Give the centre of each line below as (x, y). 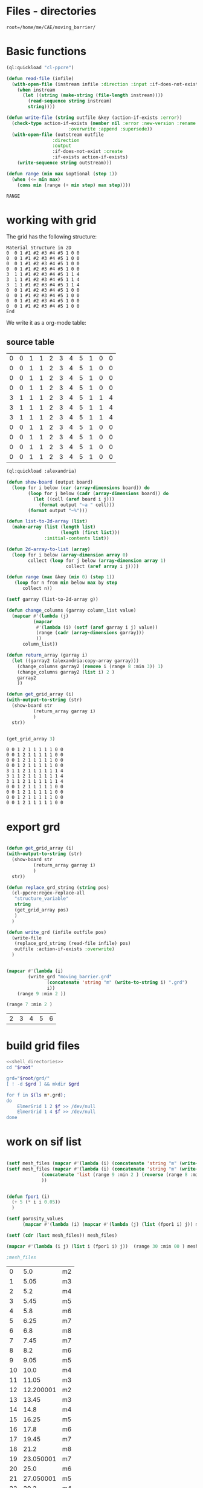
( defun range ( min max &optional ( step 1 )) (62, 174)
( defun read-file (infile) (40, 78)
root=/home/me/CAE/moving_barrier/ (51, 27)
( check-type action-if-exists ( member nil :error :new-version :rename (104, 123)
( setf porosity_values (35, 1219)
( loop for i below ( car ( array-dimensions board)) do (81, 488)
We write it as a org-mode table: (46, 323)
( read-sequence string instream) (70, 101)
